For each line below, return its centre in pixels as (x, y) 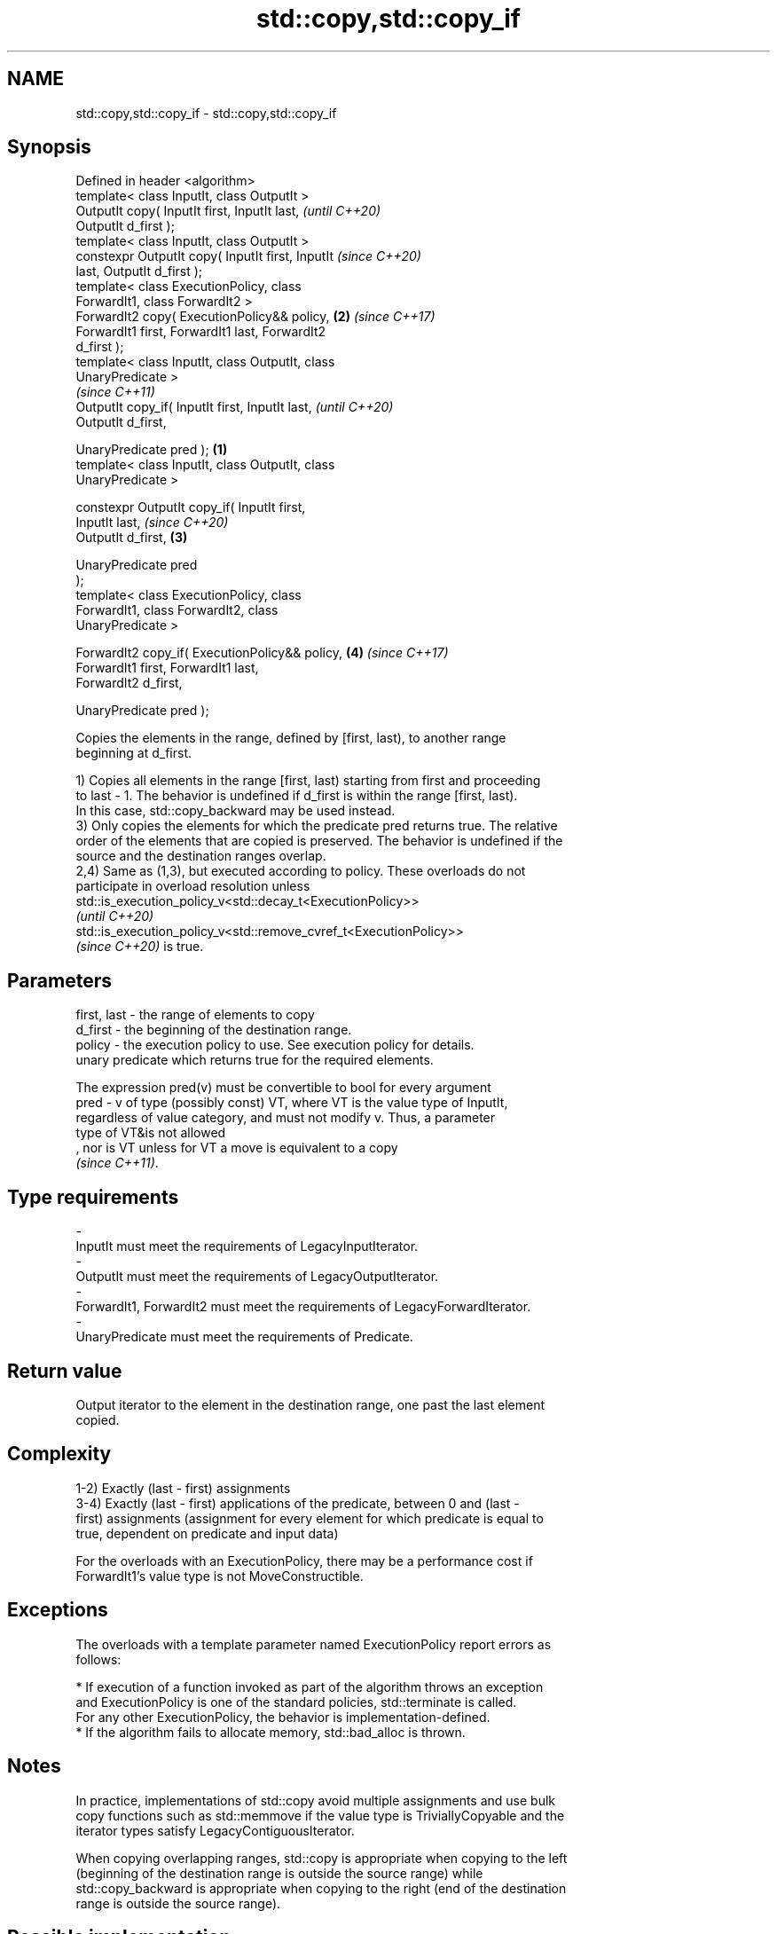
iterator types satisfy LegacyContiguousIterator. (215, 1830)
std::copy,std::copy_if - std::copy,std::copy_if (206, 113)
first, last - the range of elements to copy (195, 1015)
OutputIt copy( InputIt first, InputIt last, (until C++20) (228, 211)
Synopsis (49, 147)
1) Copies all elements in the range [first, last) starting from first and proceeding (308, 781)
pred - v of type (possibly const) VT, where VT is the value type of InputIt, (292, 1103)
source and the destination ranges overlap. (201, 856)
